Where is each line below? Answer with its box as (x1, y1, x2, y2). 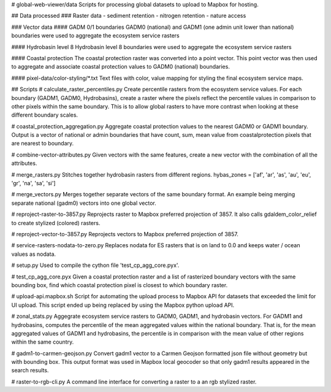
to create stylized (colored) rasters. (11, 219, 101, 226)
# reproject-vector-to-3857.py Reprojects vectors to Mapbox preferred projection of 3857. (11, 230, 239, 237)
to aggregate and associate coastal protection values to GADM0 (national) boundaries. (11, 63, 230, 71)
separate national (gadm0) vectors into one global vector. (11, 199, 156, 207)
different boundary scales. (11, 111, 78, 119)
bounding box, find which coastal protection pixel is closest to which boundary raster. (11, 281, 228, 288)
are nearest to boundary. (11, 140, 74, 147)
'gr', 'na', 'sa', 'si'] (11, 180, 56, 187)
